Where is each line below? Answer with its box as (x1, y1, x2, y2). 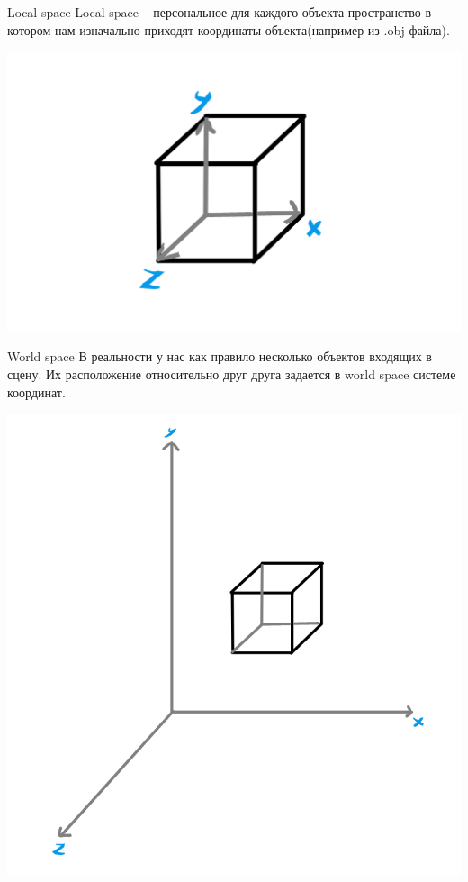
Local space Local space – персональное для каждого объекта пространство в (7, 3, 431, 21)
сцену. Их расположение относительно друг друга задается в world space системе (7, 364, 456, 383)
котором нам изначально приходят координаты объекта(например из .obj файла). (7, 20, 450, 39)
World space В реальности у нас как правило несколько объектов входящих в (7, 347, 432, 366)
